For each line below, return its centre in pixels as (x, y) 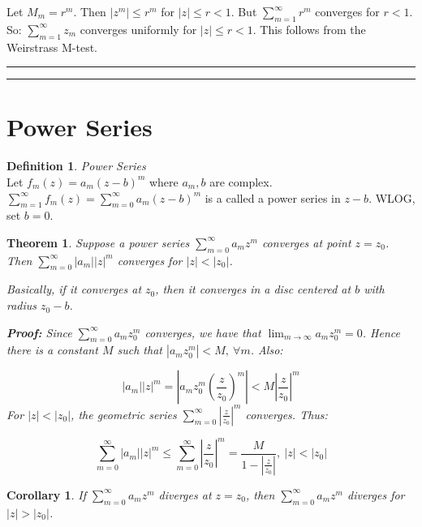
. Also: (267, 350)
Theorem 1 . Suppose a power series (98, 242)
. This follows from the (309, 29)
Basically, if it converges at (74, 289)
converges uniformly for (138, 29)
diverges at (185, 494)
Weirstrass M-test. (52, 47)
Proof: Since (39, 332)
